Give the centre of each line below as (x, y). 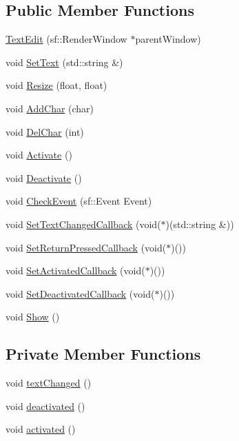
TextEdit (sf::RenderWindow (66, 39)
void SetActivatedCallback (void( (75, 270)
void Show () (33, 317)
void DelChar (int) (45, 131)
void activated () (41, 429)
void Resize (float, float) (56, 85)
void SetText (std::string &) (64, 62)
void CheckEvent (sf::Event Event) (79, 201)
